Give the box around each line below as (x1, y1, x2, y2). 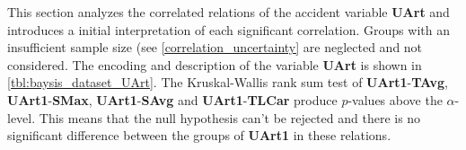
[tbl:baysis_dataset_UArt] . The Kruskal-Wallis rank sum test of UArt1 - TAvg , (7, 73, 448, 92)
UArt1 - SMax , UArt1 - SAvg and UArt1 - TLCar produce (7, 90, 338, 109)
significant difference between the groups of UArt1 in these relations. (7, 126, 391, 145)
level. (7, 108, 36, 127)
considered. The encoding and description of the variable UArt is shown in (7, 55, 422, 74)
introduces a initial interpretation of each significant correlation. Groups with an (7, 20, 450, 39)
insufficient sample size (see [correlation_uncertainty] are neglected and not (7, 38, 423, 57)
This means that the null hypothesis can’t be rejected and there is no (39, 108, 421, 127)
